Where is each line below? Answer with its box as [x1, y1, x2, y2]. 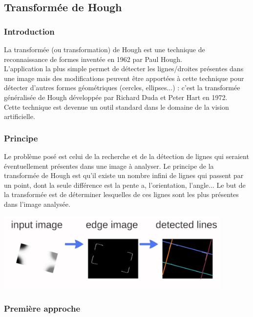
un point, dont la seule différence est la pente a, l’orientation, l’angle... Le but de [4, 179, 246, 190]
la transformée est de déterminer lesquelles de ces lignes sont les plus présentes [4, 189, 239, 199]
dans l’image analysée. [4, 198, 70, 209]
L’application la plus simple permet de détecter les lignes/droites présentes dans [4, 63, 244, 74]
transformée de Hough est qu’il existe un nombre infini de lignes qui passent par [4, 170, 244, 180]
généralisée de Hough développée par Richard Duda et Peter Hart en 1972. [4, 92, 228, 102]
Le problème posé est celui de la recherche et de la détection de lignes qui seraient [4, 151, 249, 161]
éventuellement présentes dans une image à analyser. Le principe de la [4, 160, 214, 171]
